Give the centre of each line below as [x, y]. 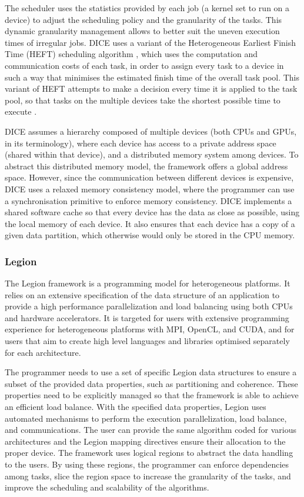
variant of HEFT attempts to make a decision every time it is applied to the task [151, 89]
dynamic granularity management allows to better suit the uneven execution [142, 31]
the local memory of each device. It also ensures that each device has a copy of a [150, 223]
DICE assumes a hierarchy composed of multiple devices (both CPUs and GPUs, [151, 131]
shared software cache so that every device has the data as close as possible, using [152, 212]
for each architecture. [43, 352]
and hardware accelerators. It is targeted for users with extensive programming [147, 317]
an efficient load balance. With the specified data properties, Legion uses [136, 407]
